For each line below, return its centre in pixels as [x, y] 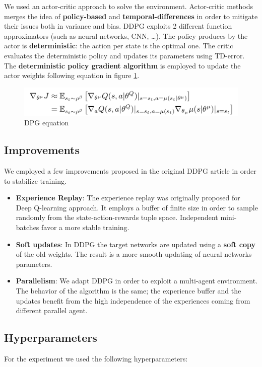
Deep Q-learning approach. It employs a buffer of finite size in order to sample [137, 207]
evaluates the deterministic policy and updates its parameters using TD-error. [124, 55]
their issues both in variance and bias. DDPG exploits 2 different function [118, 26]
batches [27, 227]
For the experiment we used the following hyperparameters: [96, 358]
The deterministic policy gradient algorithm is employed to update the [122, 65]
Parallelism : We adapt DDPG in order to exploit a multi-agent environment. [137, 281]
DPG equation [47, 123]
